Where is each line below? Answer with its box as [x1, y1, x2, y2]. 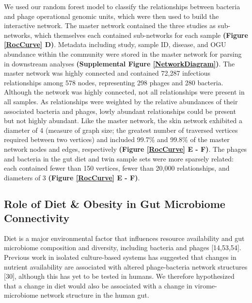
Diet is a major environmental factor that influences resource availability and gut [4, 233, 245, 243]
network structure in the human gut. [40, 290, 149, 300]
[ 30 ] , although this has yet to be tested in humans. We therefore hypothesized [4, 271, 235, 281]
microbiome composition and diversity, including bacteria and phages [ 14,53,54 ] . [4, 242, 241, 253]
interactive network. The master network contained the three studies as [4, 20, 216, 31]
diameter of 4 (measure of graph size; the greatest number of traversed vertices [4, 125, 238, 135]
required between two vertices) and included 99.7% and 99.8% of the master [4, 134, 230, 144]
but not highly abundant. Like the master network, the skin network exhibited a [4, 115, 243, 126]
